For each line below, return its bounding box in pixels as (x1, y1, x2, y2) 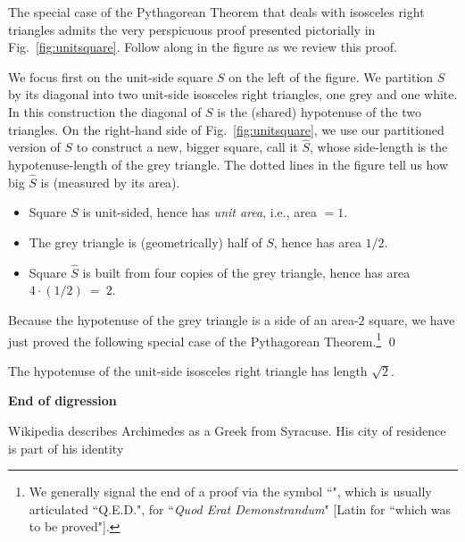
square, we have (369, 310, 455, 329)
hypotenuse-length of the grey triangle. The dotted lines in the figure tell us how (8, 154, 449, 173)
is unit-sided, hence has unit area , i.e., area (82, 203, 317, 221)
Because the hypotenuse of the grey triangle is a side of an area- (8, 310, 359, 329)
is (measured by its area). (40, 172, 180, 191)
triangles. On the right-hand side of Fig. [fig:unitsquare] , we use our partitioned (8, 120, 444, 138)
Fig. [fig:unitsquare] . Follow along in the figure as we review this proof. (8, 38, 398, 56)
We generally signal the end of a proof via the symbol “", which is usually (29, 482, 432, 501)
